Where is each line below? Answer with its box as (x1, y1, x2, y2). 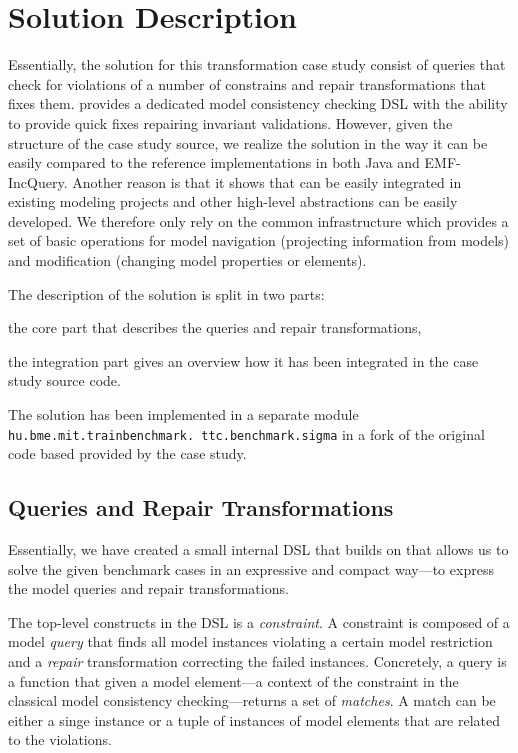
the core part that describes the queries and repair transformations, (8, 317, 422, 338)
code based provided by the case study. (8, 443, 247, 464)
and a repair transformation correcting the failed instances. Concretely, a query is (8, 651, 507, 672)
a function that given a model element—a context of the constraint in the (8, 670, 459, 691)
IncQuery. (8, 171, 68, 192)
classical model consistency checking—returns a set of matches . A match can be (8, 690, 496, 711)
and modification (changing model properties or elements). (8, 250, 367, 271)
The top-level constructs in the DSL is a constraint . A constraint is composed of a (8, 611, 510, 632)
